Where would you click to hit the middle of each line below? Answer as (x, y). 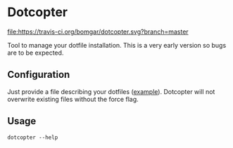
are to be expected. (36, 53)
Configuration (39, 75)
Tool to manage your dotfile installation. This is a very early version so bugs (117, 45)
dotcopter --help (33, 137)
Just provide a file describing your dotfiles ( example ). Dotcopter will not (111, 91)
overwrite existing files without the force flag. (73, 99)
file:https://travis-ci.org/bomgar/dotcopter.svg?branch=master (98, 32)
